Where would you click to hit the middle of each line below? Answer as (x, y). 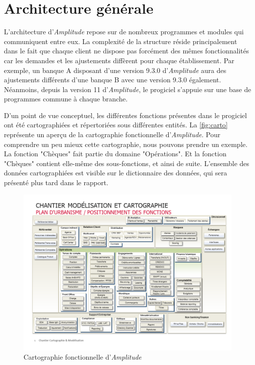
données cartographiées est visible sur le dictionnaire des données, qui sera (116, 173)
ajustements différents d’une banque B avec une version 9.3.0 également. (113, 80)
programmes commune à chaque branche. (66, 99)
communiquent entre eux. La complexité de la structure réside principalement (121, 41)
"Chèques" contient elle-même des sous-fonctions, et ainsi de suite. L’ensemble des (127, 163)
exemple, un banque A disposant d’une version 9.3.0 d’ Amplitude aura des (115, 70)
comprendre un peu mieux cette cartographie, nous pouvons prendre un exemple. (126, 144)
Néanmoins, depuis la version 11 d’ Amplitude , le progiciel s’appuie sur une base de (127, 89)
